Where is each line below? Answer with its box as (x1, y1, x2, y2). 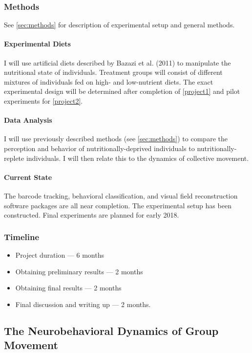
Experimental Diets (4, 39, 71, 49)
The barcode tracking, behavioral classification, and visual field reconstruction (4, 190, 238, 200)
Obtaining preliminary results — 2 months (15, 266, 143, 276)
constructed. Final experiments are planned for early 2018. (4, 210, 179, 220)
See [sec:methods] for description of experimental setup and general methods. (4, 20, 235, 30)
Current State (4, 172, 52, 182)
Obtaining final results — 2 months (15, 283, 122, 293)
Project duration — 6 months (15, 249, 104, 260)
